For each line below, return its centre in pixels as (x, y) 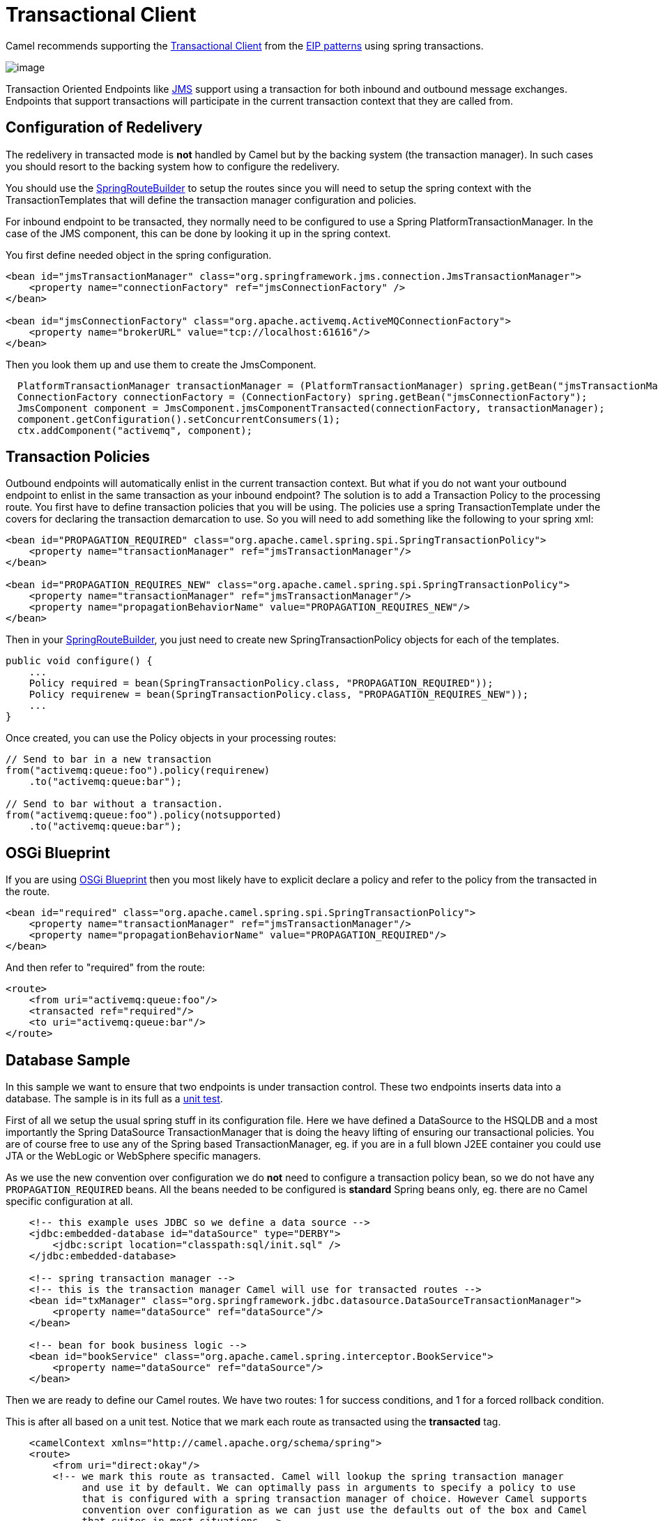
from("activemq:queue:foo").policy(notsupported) (144, 815)
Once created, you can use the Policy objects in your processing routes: (171, 738)
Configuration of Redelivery (104, 128)
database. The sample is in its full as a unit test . (114, 1099)
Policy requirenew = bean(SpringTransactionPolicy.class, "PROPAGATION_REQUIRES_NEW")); (279, 695)
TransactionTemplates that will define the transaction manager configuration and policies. (211, 200)
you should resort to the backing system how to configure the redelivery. (173, 166)
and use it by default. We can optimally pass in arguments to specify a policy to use (329, 1488)
